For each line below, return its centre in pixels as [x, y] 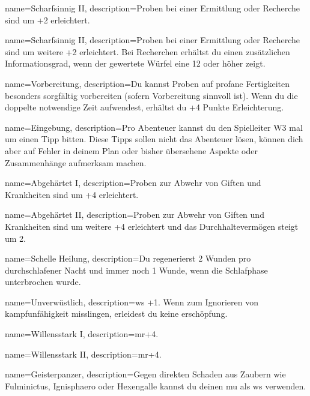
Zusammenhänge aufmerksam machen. [76, 162]
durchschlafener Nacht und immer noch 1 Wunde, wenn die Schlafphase [136, 270]
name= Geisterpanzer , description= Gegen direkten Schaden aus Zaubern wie [145, 374]
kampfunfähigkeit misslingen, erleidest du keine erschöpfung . [116, 313]
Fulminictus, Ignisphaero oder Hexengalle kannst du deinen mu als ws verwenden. [156, 385]
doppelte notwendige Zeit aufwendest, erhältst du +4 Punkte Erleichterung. [144, 107]
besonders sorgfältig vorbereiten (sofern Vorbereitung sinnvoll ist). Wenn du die [151, 95]
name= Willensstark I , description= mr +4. [82, 334]
